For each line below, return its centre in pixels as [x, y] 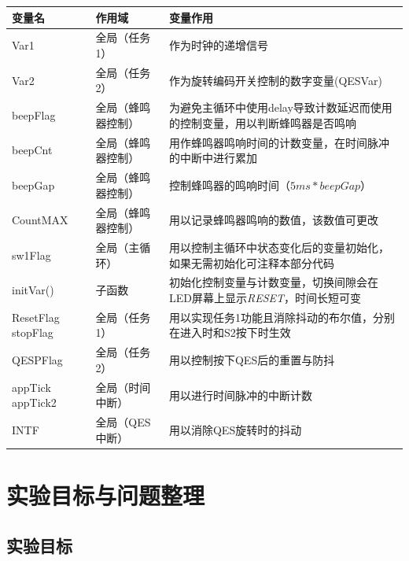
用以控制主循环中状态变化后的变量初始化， [279, 247]
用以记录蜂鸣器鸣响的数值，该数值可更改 [273, 220]
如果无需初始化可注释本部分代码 [251, 262]
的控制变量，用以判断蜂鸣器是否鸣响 [262, 122]
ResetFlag [36, 317]
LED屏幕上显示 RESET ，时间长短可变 [265, 297]
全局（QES [123, 422]
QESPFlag [37, 360]
